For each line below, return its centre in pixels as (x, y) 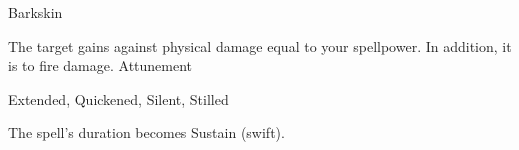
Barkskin (35, 12)
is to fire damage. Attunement (100, 65)
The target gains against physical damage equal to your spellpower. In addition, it (260, 45)
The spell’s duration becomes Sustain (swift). (146, 132)
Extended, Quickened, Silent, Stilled (118, 98)
